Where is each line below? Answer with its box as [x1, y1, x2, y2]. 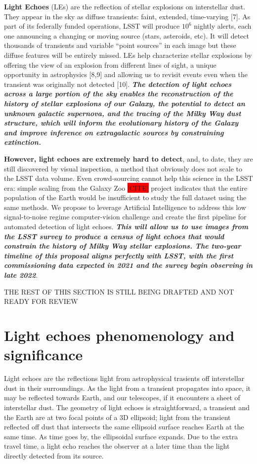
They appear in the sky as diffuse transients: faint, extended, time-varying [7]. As [4, 11, 251, 21]
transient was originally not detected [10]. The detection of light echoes [4, 79, 232, 89]
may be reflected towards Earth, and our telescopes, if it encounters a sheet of [4, 392, 240, 403]
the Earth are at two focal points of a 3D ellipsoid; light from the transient [4, 412, 231, 422]
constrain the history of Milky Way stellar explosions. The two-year [4, 241, 241, 251]
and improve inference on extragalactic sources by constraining [4, 127, 224, 137]
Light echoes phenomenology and [4, 325, 235, 345]
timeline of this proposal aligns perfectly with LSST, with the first [4, 250, 234, 260]
